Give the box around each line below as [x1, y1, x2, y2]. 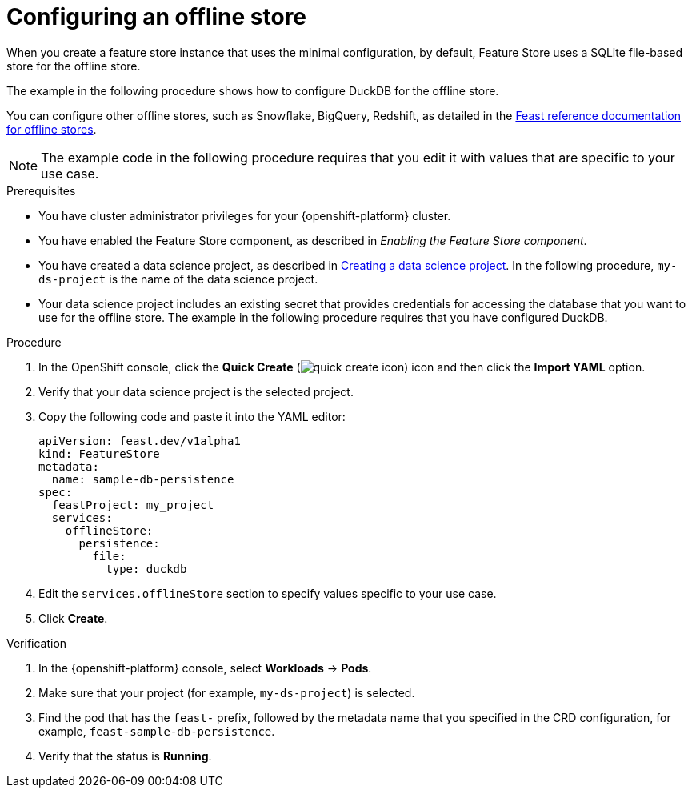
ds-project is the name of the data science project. [38, 271, 318, 286]
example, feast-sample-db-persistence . [38, 724, 275, 738]
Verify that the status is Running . [38, 748, 212, 763]
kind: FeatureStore [38, 447, 160, 460]
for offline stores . [6, 122, 97, 136]
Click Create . [38, 611, 108, 625]
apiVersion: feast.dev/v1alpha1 [38, 434, 241, 447]
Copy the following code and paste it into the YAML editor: [38, 409, 346, 423]
